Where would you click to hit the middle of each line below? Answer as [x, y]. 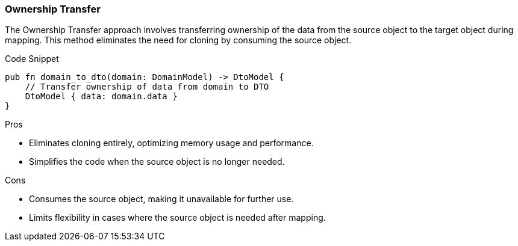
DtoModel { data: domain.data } [101, 97]
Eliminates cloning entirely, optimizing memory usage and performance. [171, 143]
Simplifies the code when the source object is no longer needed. [157, 162]
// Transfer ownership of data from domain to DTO [147, 87]
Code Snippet [32, 59]
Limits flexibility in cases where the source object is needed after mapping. [177, 218]
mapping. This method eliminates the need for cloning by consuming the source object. [178, 40]
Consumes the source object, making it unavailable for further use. [161, 199]
